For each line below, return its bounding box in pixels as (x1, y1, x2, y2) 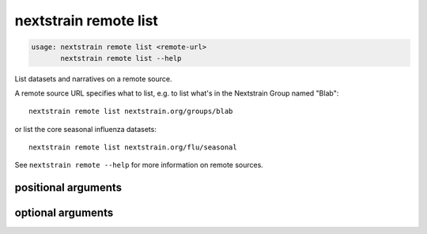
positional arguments (14, 181, 123, 194)
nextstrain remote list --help (60, 54, 182, 62)
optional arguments (14, 206, 114, 220)
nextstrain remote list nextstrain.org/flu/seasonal (28, 143, 237, 152)
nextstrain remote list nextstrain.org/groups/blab (28, 107, 233, 116)
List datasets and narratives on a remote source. (14, 74, 173, 83)
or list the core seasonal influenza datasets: (14, 124, 157, 134)
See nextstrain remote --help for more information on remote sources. (14, 160, 264, 170)
